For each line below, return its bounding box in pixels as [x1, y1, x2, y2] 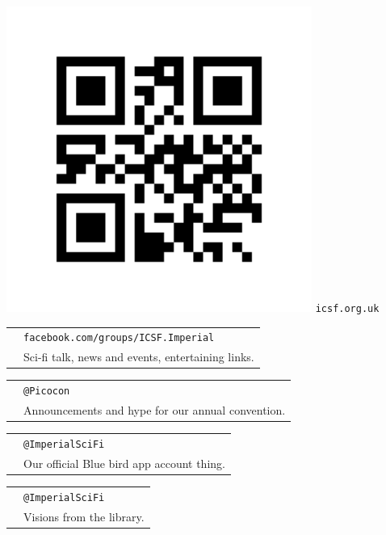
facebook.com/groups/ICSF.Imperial [23, 332, 215, 344]
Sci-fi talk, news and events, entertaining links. [23, 348, 254, 365]
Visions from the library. [23, 508, 145, 524]
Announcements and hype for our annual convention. [23, 402, 286, 419]
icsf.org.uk [315, 303, 380, 314]
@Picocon [23, 385, 70, 398]
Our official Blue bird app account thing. [23, 454, 225, 471]
